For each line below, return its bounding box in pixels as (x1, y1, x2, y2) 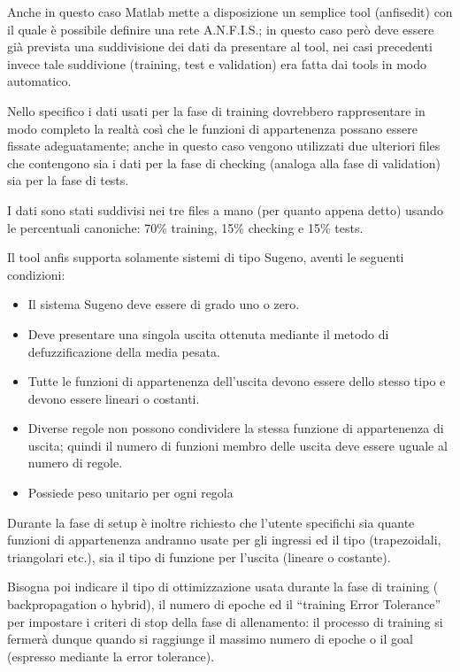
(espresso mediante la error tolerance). (7, 646, 215, 665)
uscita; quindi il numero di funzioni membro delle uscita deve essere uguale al (27, 436, 448, 454)
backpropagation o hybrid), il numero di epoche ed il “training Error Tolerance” (7, 595, 441, 614)
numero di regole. (27, 453, 123, 472)
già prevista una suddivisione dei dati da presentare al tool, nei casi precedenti (7, 37, 433, 56)
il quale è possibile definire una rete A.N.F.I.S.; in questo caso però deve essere (7, 19, 434, 38)
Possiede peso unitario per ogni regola (27, 483, 234, 502)
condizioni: (7, 265, 65, 283)
